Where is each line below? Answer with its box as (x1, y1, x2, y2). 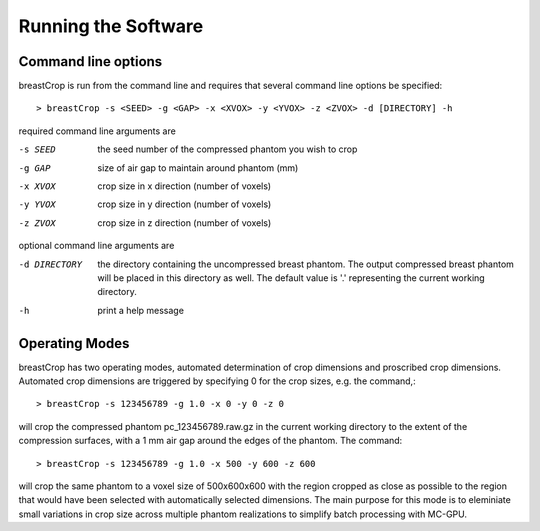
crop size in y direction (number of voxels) (97, 198, 272, 210)
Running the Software (18, 15, 204, 37)
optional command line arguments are (18, 240, 175, 252)
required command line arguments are (18, 125, 177, 137)
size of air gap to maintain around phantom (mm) (97, 161, 299, 174)
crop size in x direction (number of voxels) (97, 180, 272, 192)
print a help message (97, 304, 185, 316)
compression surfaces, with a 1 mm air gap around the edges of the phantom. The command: (18, 435, 403, 447)
